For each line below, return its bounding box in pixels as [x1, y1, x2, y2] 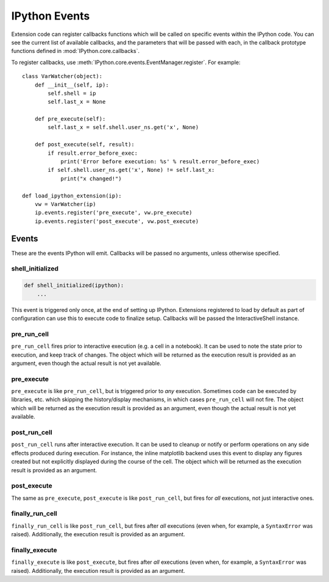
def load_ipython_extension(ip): [22, 192, 122, 199]
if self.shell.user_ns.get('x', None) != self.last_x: [48, 166, 215, 174]
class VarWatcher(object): [22, 73, 103, 80]
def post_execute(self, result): [34, 141, 135, 148]
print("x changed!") [60, 175, 122, 182]
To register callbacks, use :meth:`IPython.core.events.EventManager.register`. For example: [11, 59, 241, 66]
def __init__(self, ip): [34, 81, 109, 88]
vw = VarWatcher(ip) [34, 201, 96, 207]
